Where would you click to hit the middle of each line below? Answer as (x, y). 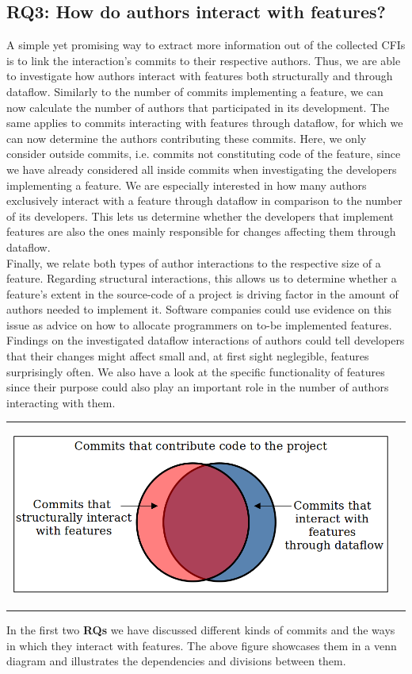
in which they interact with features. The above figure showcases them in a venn (202, 645)
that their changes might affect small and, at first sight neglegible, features (188, 356)
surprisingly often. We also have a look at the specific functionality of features (196, 371)
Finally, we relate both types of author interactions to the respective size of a (194, 262)
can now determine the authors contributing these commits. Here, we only (187, 138)
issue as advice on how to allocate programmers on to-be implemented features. (199, 324)
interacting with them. (61, 402)
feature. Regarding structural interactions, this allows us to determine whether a (202, 278)
